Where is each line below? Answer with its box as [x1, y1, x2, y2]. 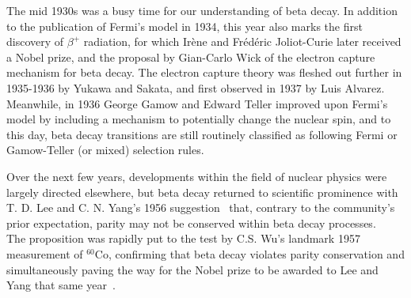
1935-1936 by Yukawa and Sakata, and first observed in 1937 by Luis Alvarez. [6, 79, 385, 96]
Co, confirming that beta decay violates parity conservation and [94, 245, 405, 262]
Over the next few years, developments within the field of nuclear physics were [6, 168, 387, 184]
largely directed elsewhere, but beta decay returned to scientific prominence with [6, 183, 398, 200]
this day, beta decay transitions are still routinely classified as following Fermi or [6, 126, 398, 142]
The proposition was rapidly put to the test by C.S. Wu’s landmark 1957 [6, 230, 360, 247]
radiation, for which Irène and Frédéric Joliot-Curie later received [83, 33, 401, 50]
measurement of [6, 245, 83, 262]
